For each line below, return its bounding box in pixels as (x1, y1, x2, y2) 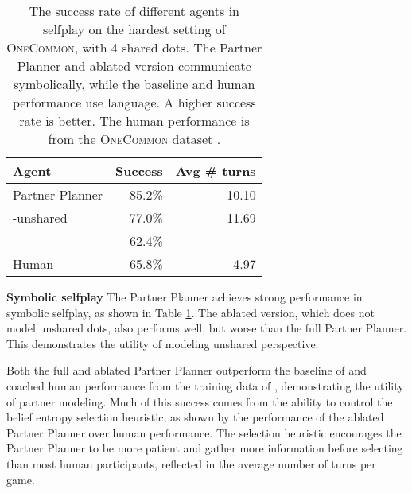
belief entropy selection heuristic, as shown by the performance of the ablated (6, 409, 384, 425)
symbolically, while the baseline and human (14, 75, 255, 93)
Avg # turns (175, 161, 256, 180)
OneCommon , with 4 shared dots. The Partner (6, 38, 262, 56)
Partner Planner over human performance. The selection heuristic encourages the (6, 424, 402, 441)
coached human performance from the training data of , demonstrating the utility (6, 377, 404, 394)
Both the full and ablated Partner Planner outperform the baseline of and (6, 362, 367, 378)
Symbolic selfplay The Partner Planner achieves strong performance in (6, 289, 363, 305)
